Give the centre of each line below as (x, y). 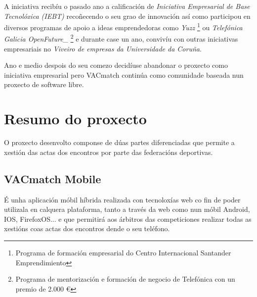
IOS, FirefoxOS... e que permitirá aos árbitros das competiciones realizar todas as (128, 219)
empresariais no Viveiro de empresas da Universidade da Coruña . (103, 48)
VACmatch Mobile (53, 178)
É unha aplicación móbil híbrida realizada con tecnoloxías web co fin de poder (122, 199)
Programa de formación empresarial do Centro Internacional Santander (123, 252)
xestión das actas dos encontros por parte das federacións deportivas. (108, 152)
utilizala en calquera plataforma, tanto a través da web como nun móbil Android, (127, 209)
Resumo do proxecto (75, 119)
